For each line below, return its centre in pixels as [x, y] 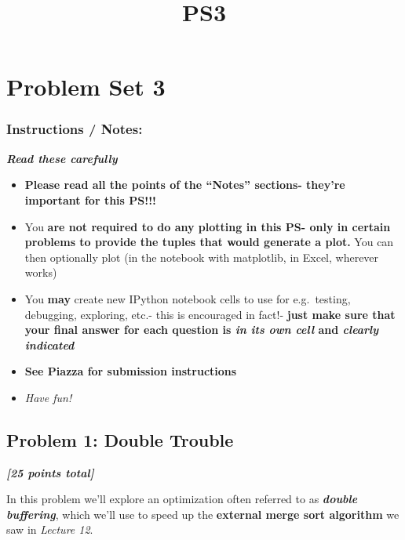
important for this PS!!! [90, 199]
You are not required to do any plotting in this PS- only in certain [208, 226]
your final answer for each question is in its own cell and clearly [202, 330]
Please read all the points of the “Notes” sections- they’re [185, 185]
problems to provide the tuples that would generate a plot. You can [209, 242]
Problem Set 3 [86, 87]
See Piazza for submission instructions [131, 371]
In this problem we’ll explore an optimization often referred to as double [182, 499]
